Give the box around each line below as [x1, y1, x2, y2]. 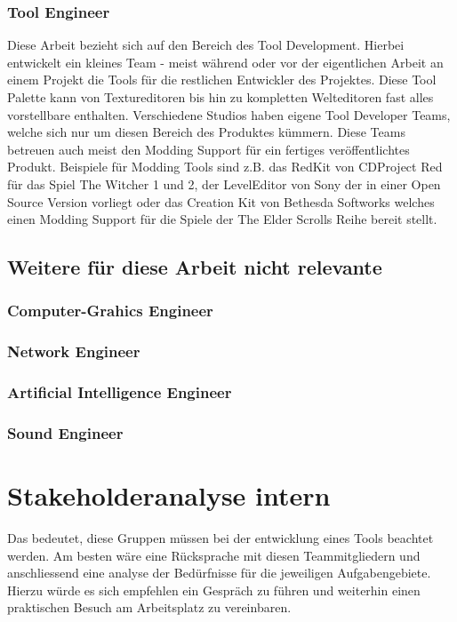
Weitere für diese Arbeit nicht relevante [7, 253, 382, 281]
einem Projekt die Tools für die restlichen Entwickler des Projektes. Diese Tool [7, 70, 437, 89]
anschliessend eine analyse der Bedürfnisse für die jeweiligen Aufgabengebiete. [7, 563, 431, 582]
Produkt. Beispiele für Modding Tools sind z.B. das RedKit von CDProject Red [7, 157, 443, 176]
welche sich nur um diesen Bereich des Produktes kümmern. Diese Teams [7, 123, 405, 141]
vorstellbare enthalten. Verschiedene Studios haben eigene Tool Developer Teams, [7, 105, 451, 124]
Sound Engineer [7, 421, 124, 443]
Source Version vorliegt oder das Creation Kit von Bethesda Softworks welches [7, 192, 435, 211]
